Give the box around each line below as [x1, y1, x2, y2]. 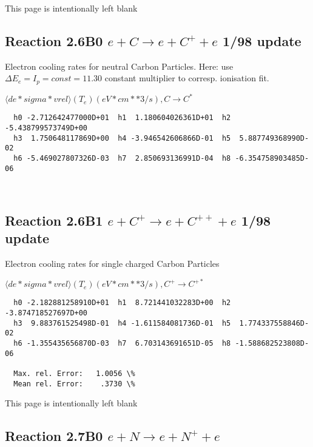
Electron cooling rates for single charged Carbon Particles [5, 257, 220, 270]
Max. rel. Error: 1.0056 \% [13, 369, 135, 378]
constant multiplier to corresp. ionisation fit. [104, 72, 269, 84]
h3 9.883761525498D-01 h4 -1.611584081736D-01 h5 [13, 318, 231, 328]
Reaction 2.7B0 [5, 426, 103, 445]
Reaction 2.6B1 [5, 210, 103, 229]
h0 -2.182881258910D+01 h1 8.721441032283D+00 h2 [13, 298, 231, 308]
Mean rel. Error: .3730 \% [13, 379, 135, 388]
